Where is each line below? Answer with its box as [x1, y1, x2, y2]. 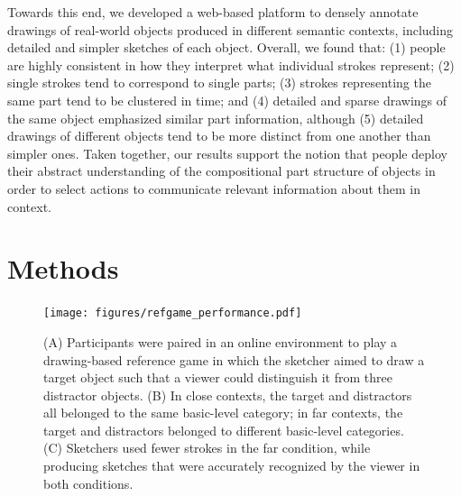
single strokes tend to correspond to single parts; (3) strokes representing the [7, 73, 431, 92]
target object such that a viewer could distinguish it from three [43, 368, 392, 387]
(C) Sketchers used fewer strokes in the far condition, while [43, 438, 371, 457]
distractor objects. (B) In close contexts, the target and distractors [43, 385, 412, 404]
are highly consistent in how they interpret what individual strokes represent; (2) [7, 55, 455, 74]
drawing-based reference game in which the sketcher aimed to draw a [43, 350, 425, 369]
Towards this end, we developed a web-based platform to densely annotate [7, 3, 419, 21]
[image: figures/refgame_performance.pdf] [43, 307, 302, 320]
